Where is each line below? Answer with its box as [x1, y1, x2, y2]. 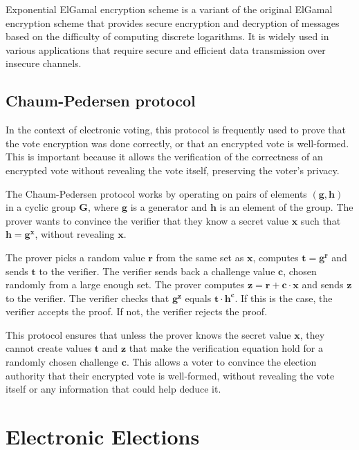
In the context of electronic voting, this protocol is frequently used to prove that [6, 122, 346, 137]
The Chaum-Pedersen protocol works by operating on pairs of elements [6, 186, 307, 200]
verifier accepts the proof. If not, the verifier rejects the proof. [6, 304, 268, 319]
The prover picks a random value [6, 250, 145, 264]
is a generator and [130, 200, 208, 214]
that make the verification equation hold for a [129, 341, 323, 355]
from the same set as [156, 250, 244, 264]
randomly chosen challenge [6, 355, 119, 369]
